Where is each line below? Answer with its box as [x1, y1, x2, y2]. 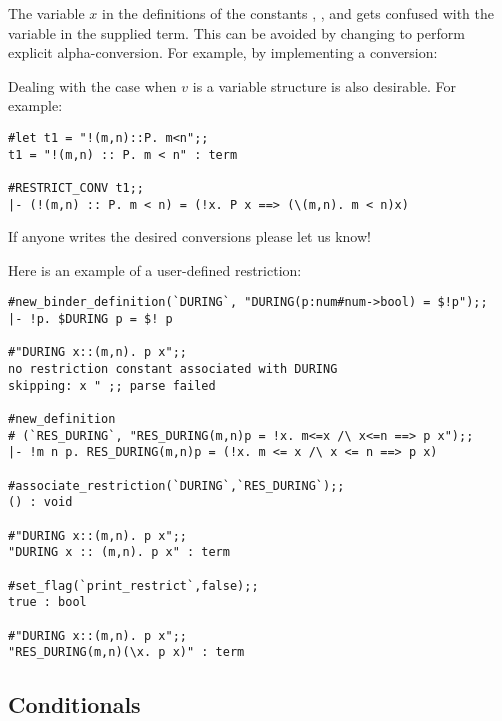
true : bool [8, 595, 87, 610]
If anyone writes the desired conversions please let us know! [8, 226, 371, 247]
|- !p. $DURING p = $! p [8, 312, 173, 327]
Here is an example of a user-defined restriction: [8, 259, 302, 280]
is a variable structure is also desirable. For [192, 75, 457, 96]
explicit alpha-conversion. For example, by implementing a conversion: [8, 42, 438, 63]
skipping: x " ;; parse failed [8, 378, 216, 393]
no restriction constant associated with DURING [8, 362, 338, 377]
